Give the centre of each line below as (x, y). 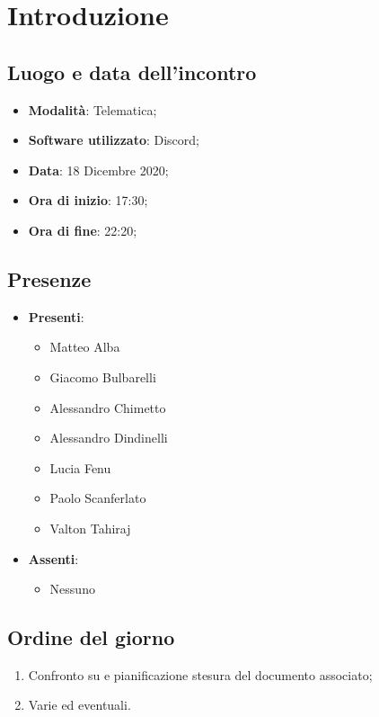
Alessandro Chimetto (108, 407)
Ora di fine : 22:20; (83, 230)
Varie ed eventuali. (79, 705)
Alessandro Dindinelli (109, 438)
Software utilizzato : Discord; (114, 140)
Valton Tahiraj (90, 528)
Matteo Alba (85, 347)
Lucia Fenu (80, 467)
